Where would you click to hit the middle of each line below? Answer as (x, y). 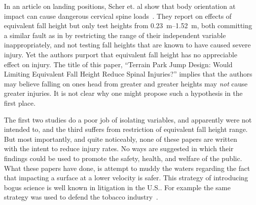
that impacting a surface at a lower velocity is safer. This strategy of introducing (126, 178)
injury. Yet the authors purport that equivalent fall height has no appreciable (121, 54)
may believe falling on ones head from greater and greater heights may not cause (126, 83)
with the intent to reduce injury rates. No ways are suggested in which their (119, 148)
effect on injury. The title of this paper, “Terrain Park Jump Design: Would (118, 64)
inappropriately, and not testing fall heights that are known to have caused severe (128, 45)
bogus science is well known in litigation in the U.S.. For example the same (117, 187)
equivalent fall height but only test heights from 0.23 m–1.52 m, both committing (128, 25)
